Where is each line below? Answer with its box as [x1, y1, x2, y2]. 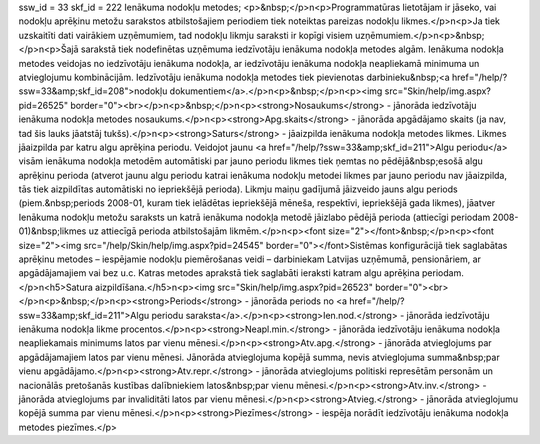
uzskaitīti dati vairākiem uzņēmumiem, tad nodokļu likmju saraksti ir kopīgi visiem [18, 29, 354, 41]
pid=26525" [18, 99, 69, 111]
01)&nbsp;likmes [18, 225, 87, 237]
